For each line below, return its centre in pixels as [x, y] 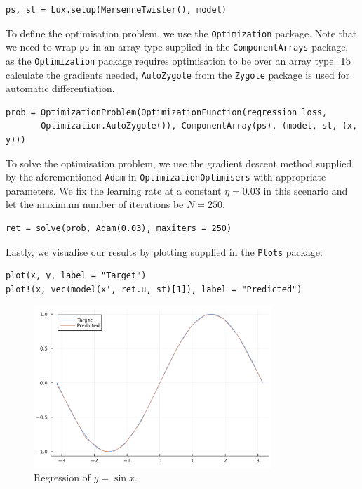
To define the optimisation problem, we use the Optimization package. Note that [181, 33]
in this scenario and [306, 190]
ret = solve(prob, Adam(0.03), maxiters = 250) [119, 229]
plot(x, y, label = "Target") [76, 276]
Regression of [62, 477]
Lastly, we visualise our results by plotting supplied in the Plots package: [164, 251]
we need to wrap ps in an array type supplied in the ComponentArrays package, [177, 47]
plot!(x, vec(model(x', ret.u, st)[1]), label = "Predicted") [154, 289]
